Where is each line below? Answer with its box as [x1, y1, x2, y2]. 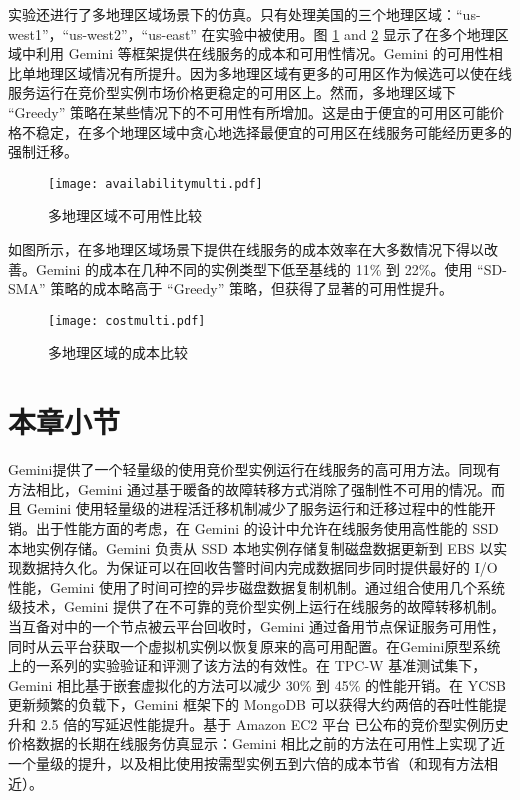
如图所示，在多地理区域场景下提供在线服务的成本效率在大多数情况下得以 [8, 239, 484, 259]
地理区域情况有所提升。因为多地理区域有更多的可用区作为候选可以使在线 [35, 62, 512, 83]
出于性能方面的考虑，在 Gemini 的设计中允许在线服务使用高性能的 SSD [35, 517, 499, 538]
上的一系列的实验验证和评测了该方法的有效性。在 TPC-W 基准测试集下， [8, 655, 487, 676]
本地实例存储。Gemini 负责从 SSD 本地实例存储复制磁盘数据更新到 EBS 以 [8, 537, 494, 558]
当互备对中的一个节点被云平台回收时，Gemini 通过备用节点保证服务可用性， [8, 615, 506, 636]
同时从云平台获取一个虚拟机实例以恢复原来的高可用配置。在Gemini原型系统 [8, 635, 501, 656]
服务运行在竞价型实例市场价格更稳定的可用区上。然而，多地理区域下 [8, 82, 456, 103]
